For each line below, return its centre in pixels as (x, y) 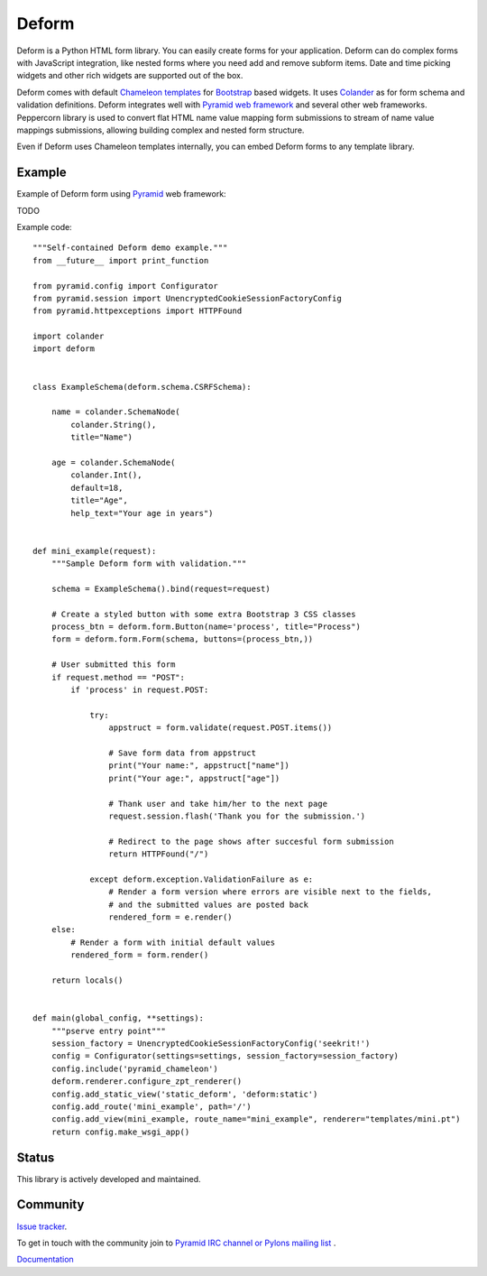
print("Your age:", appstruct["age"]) (194, 778)
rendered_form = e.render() (171, 917)
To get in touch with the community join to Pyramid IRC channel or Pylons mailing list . (176, 1243)
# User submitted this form (113, 665)
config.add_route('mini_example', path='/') (151, 1106)
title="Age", (99, 500)
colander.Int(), (106, 475)
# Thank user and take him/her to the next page (218, 804)
